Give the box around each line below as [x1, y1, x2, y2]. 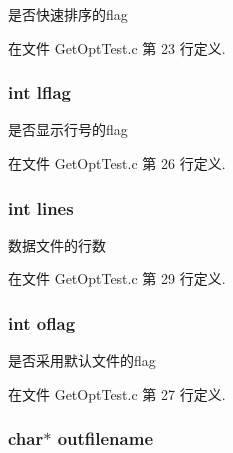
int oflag [8, 310, 76, 335]
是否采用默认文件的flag [8, 350, 156, 371]
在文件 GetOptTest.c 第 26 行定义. [8, 153, 226, 173]
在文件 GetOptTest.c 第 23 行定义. [8, 37, 226, 58]
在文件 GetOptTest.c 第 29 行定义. [8, 268, 226, 289]
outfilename [57, 426, 154, 451]
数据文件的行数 [8, 234, 106, 255]
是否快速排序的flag [8, 4, 128, 24]
